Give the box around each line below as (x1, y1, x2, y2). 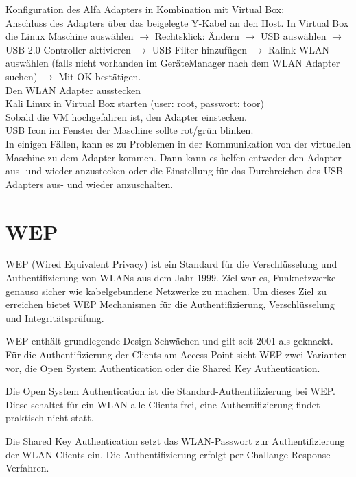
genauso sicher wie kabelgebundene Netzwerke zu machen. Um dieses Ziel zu (5, 283, 327, 298)
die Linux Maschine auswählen (5, 29, 134, 43)
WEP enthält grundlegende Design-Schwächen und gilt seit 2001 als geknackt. (5, 334, 333, 348)
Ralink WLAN (268, 42, 330, 56)
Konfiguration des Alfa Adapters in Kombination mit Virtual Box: (5, 2, 285, 16)
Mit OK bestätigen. (58, 69, 141, 83)
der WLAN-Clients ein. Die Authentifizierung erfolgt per (5, 447, 244, 461)
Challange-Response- (246, 447, 334, 461)
